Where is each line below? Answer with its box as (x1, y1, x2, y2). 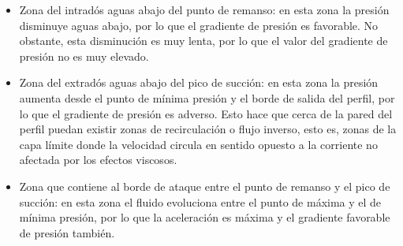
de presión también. (19, 224, 115, 240)
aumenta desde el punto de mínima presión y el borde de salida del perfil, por (19, 89, 395, 106)
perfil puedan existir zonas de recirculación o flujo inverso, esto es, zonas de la (19, 121, 397, 137)
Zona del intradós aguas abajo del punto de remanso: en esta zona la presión (19, 2, 390, 17)
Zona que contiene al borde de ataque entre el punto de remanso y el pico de (19, 177, 390, 194)
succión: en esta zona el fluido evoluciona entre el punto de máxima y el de (19, 193, 382, 210)
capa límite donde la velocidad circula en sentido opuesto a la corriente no (19, 136, 378, 152)
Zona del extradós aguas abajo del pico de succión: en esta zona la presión (19, 74, 379, 91)
